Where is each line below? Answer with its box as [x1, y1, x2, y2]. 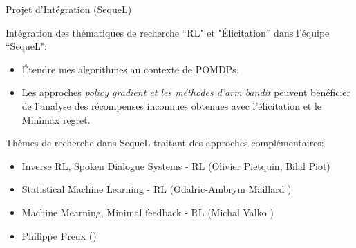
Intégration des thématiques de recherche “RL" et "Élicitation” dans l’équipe [6, 25, 330, 39]
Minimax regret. [21, 112, 91, 126]
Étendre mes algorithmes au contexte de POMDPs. [21, 61, 239, 76]
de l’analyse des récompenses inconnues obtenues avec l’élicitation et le [21, 98, 322, 113]
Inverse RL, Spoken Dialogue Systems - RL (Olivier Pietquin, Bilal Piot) [21, 158, 330, 173]
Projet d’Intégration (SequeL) [6, 2, 132, 16]
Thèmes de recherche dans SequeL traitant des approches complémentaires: [6, 135, 324, 150]
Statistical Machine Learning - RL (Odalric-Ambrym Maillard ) [21, 182, 292, 196]
